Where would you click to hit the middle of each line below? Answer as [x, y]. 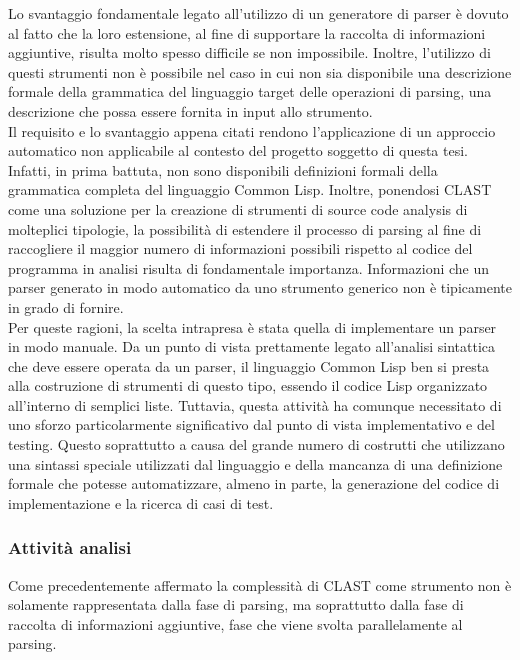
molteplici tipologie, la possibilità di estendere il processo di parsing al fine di [245, 228]
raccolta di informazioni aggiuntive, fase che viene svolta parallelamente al [235, 623]
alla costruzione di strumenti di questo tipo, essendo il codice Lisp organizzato [248, 385]
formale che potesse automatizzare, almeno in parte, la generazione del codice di [254, 483]
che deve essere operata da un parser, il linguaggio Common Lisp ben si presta [249, 365]
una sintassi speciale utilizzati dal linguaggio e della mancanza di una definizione [255, 463]
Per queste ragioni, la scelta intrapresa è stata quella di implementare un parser [252, 326]
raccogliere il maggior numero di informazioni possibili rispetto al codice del [240, 248]
